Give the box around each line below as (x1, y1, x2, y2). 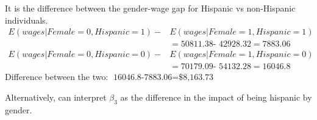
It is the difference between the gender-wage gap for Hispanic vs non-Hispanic (5, 2, 296, 14)
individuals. (5, 13, 48, 26)
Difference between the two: (5, 70, 109, 83)
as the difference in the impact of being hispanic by (120, 90, 312, 103)
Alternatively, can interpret (5, 90, 107, 103)
